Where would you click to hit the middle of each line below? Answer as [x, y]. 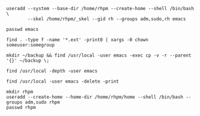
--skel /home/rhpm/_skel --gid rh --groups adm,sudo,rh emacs [107, 19]
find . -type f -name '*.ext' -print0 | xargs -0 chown [77, 40]
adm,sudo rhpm [43, 102]
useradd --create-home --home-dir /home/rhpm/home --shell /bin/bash [95, 97]
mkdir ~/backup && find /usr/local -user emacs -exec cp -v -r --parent [99, 55]
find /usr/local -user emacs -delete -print [63, 81]
